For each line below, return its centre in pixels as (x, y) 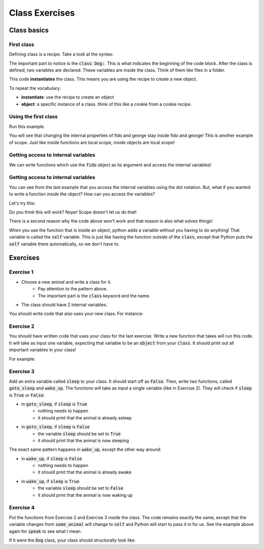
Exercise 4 (22, 508)
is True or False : (27, 395)
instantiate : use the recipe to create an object (68, 97)
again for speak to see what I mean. (45, 531)
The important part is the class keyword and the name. (94, 296)
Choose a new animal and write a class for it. (66, 282)
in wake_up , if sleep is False (52, 458)
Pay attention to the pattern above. (73, 289)
